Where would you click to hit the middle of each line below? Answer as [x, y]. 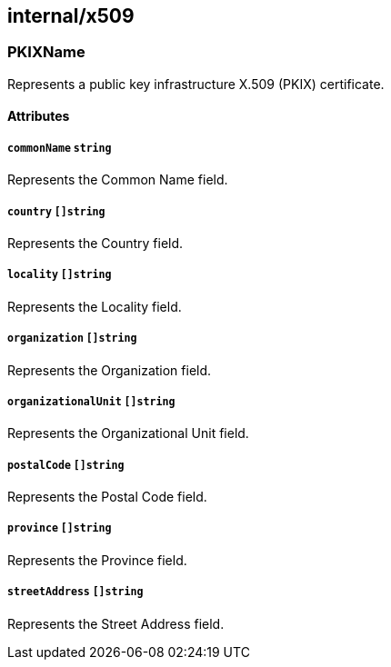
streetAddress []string [75, 592]
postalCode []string [66, 465]
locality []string [60, 275]
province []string [60, 528]
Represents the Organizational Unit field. [128, 433]
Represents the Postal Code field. [107, 497]
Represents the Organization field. [110, 370]
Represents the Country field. [95, 243]
